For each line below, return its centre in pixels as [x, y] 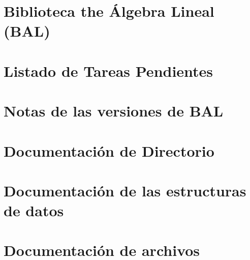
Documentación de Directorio [109, 150]
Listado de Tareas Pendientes [108, 70]
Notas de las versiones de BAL [114, 111]
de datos [34, 210]
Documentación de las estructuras [125, 190]
